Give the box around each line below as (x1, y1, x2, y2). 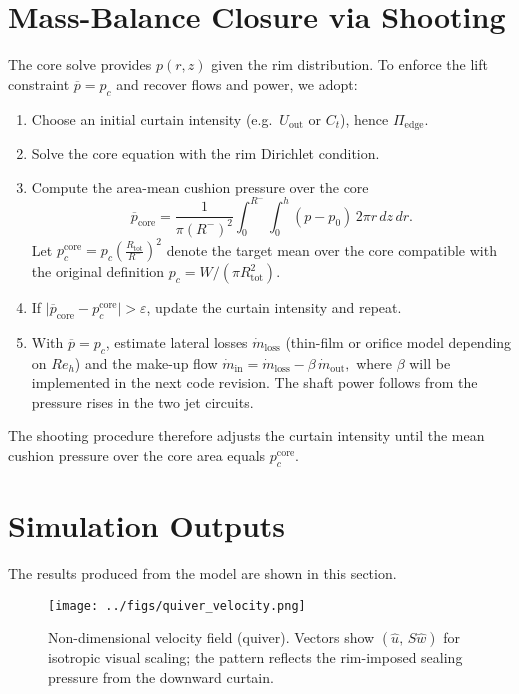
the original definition (31, 261, 165, 282)
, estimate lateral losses (105, 331, 248, 352)
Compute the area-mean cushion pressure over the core (31, 176, 369, 197)
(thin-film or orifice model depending (285, 331, 512, 352)
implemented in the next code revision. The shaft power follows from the (31, 372, 478, 393)
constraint (8, 73, 70, 94)
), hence (340, 108, 389, 129)
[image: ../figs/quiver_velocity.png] (48, 598, 306, 613)
